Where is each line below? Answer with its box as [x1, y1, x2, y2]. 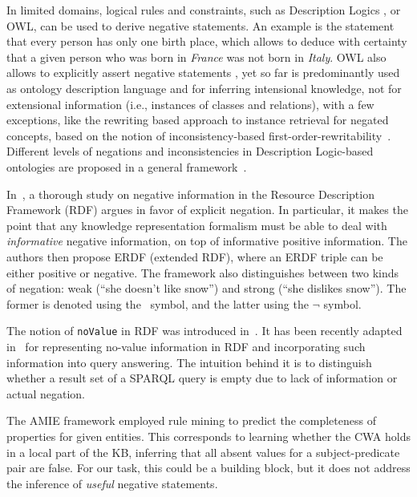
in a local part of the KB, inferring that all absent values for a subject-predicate [6, 443, 400, 460]
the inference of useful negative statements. [6, 475, 218, 491]
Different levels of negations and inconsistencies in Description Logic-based [6, 143, 374, 160]
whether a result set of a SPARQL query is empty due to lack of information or [6, 370, 398, 386]
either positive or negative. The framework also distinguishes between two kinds [6, 264, 399, 281]
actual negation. [6, 385, 86, 402]
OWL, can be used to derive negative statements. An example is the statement [6, 17, 395, 34]
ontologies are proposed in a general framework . [6, 158, 247, 175]
